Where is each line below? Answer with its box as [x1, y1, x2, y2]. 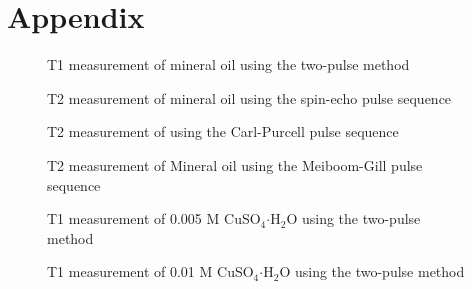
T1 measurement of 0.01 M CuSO [47, 261, 254, 282]
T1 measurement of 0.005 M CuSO [47, 208, 261, 229]
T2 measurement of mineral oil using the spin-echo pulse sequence [47, 87, 452, 108]
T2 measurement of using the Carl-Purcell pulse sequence [47, 121, 399, 142]
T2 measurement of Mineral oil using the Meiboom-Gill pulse [47, 154, 423, 175]
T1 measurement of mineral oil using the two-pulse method [47, 54, 410, 75]
